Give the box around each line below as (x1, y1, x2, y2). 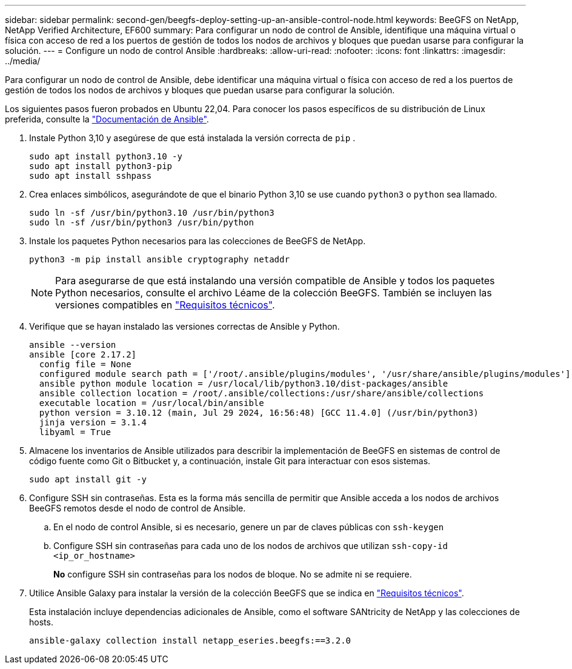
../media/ (5, 56, 41, 66)
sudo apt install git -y (29, 474, 147, 484)
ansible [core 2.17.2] (29, 350, 137, 359)
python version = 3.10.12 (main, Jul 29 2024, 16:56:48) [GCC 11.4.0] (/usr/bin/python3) (39, 408, 479, 418)
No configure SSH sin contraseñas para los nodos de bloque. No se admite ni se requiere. (53, 569, 412, 579)
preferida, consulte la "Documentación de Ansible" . (5, 114, 209, 124)
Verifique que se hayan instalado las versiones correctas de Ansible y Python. (29, 321, 340, 331)
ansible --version (29, 340, 116, 350)
